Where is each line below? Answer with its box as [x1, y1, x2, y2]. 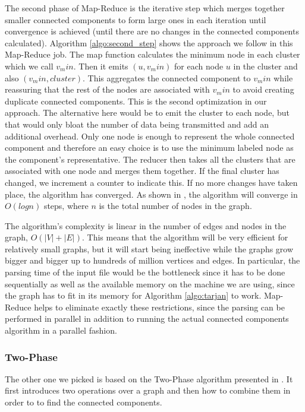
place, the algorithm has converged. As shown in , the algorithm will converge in [5, 188, 298, 200]
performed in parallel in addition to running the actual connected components [5, 312, 289, 325]
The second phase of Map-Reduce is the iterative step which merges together [5, 2, 285, 14]
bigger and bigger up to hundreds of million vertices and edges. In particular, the [5, 254, 300, 267]
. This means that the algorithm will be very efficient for [81, 231, 288, 243]
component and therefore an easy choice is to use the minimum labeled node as [5, 141, 294, 154]
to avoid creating [232, 83, 294, 96]
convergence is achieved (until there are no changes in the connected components [5, 25, 299, 37]
